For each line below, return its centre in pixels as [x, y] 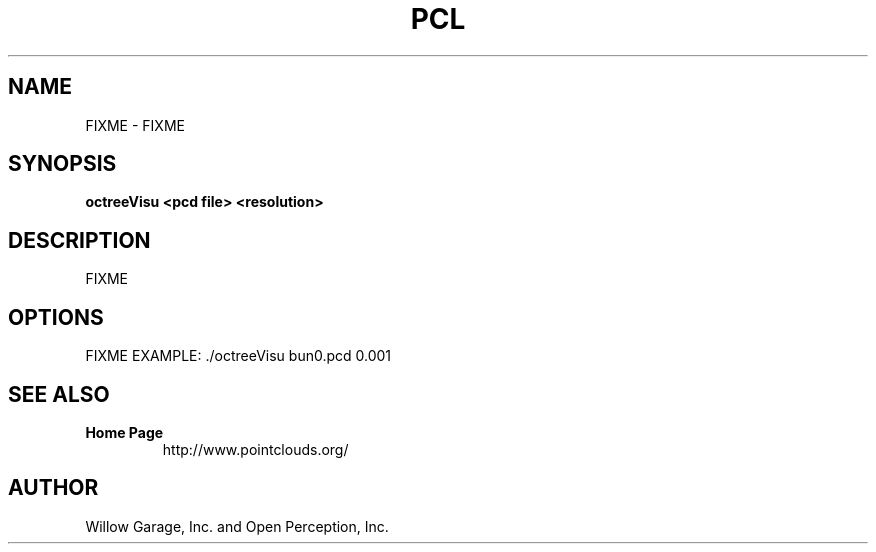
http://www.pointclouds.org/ [255, 449]
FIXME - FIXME [135, 125]
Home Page [124, 432]
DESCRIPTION [79, 240]
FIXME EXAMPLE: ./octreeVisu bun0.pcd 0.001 [238, 356]
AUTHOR [53, 488]
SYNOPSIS [62, 164]
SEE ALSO [59, 394]
